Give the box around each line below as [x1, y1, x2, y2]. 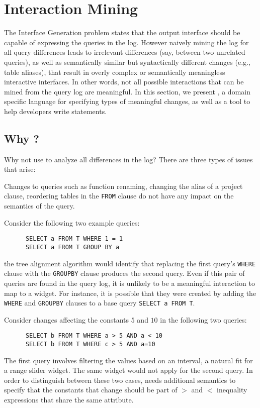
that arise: [4, 164, 36, 174]
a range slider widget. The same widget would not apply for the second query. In [4, 365, 253, 375]
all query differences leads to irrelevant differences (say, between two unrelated [4, 47, 245, 57]
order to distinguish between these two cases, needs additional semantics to [4, 374, 236, 385]
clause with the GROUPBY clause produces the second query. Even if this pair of [4, 268, 245, 278]
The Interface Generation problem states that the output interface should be [4, 27, 240, 38]
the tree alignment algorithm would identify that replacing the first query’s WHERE [4, 258, 256, 268]
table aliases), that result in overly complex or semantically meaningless [4, 66, 225, 77]
